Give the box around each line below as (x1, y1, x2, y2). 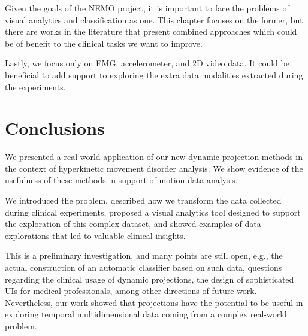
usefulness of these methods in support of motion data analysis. (5, 174, 238, 186)
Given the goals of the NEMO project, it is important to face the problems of (5, 2, 289, 14)
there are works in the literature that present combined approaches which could (5, 25, 297, 38)
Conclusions (5, 116, 105, 140)
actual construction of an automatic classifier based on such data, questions (5, 261, 282, 274)
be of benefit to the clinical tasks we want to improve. (5, 37, 203, 49)
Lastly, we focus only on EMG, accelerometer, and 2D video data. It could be (5, 57, 289, 69)
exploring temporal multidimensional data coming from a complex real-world (5, 308, 287, 320)
